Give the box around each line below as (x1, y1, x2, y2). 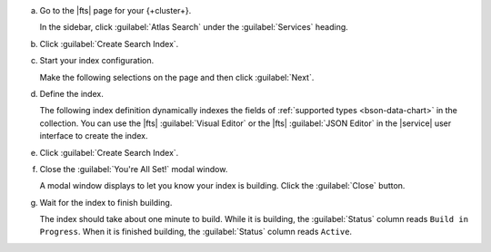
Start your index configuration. (39, 55, 155, 66)
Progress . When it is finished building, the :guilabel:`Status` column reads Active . (39, 227, 353, 237)
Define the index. (39, 88, 104, 99)
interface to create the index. (39, 131, 148, 141)
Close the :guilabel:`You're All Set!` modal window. (39, 163, 228, 174)
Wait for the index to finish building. (39, 197, 173, 208)
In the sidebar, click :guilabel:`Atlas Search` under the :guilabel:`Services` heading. (39, 22, 349, 33)
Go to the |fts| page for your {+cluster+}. (39, 5, 192, 15)
